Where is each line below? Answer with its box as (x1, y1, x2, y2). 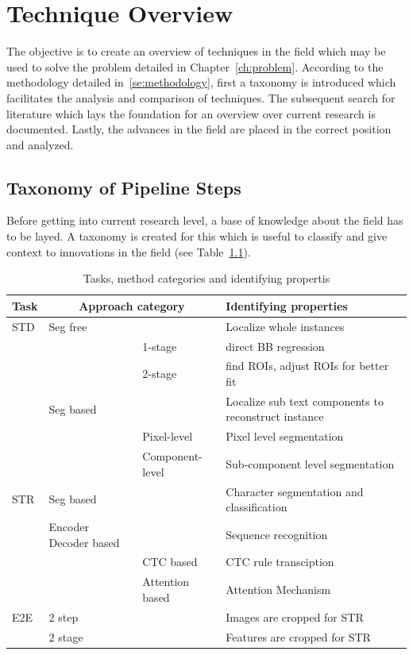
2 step (48, 608, 79, 625)
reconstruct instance (226, 408, 324, 425)
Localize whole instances (226, 318, 345, 334)
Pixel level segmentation (226, 428, 344, 445)
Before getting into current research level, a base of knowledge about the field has (6, 212, 403, 229)
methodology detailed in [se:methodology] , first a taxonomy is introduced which (6, 74, 396, 91)
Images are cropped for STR (226, 608, 364, 625)
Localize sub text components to (226, 392, 384, 409)
